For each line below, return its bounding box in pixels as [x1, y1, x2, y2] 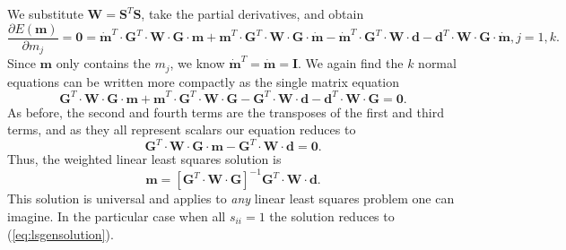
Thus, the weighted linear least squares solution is [7, 150, 282, 168]
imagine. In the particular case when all [7, 207, 226, 226]
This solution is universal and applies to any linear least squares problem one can [7, 189, 455, 208]
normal [418, 54, 457, 73]
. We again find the [298, 54, 404, 73]
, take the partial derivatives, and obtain [141, 4, 364, 22]
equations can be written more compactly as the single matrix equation [7, 72, 400, 91]
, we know [170, 54, 225, 73]
